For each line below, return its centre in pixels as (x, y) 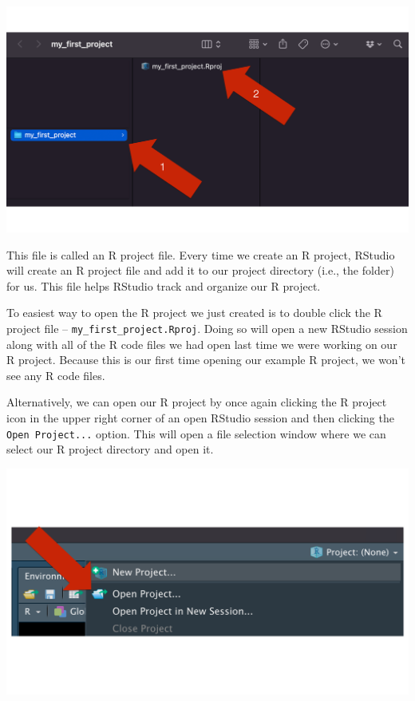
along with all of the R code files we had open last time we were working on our (202, 344)
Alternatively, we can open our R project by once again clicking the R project (197, 402)
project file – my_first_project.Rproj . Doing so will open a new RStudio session (207, 328)
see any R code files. (56, 375)
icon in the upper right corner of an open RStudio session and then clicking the (200, 418)
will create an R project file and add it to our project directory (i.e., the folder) (200, 270)
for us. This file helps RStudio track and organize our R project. (164, 285)
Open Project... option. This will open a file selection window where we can (196, 433)
